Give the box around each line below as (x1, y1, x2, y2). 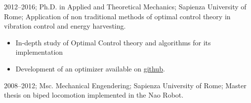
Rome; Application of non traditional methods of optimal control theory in (4, 11, 231, 21)
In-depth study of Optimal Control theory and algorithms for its (15, 37, 211, 47)
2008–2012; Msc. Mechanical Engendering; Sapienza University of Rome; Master (4, 80, 247, 90)
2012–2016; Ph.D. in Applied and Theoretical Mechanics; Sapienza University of (4, 1, 247, 11)
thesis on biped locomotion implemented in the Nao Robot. (4, 90, 184, 100)
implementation (15, 47, 63, 57)
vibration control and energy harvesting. (4, 21, 126, 31)
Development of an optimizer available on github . (15, 63, 165, 73)
